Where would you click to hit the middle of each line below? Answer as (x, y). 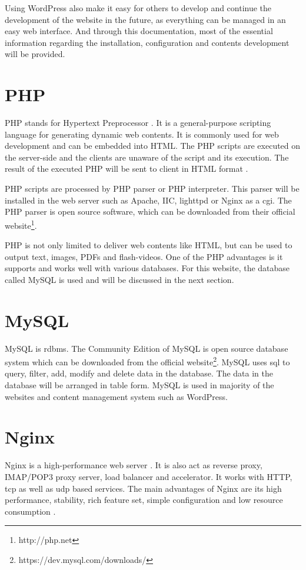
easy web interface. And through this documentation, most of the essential (139, 31)
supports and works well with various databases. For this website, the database (147, 268)
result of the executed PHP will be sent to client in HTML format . (127, 169)
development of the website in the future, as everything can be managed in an (145, 19)
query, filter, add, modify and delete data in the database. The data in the (139, 373)
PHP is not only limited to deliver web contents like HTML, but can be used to (149, 245)
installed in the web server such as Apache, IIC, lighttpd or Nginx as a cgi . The (148, 200)
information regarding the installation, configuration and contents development (147, 42)
